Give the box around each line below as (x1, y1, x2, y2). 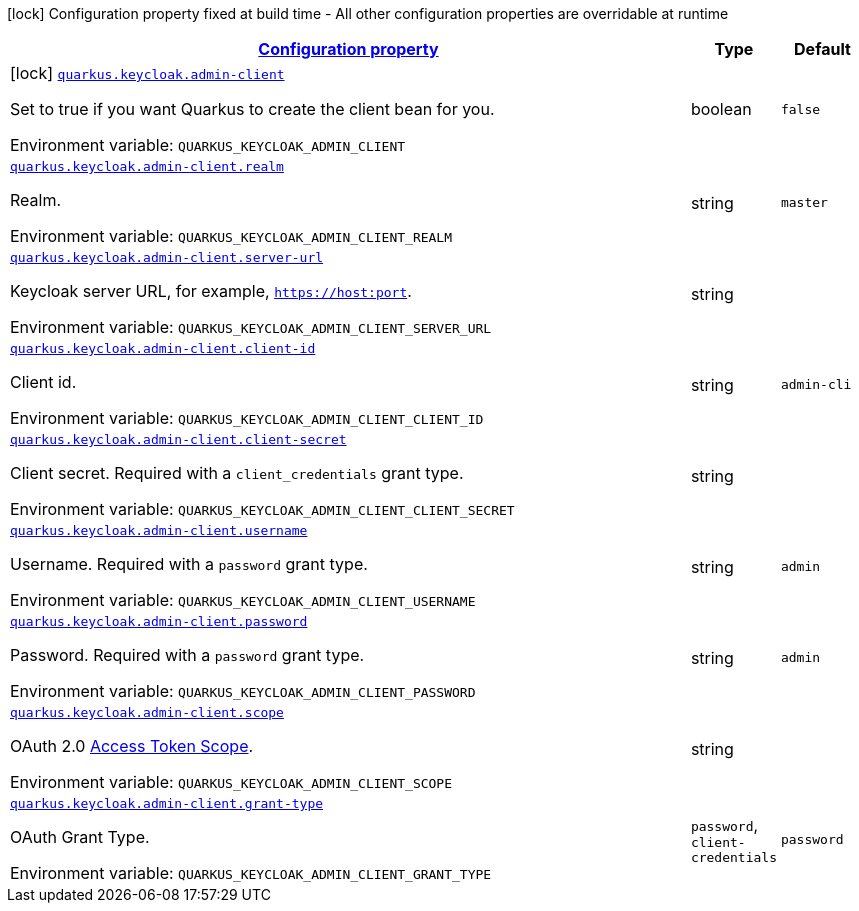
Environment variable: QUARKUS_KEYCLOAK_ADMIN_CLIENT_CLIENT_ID (10, 408, 484, 428)
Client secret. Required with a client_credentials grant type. (10, 463, 464, 483)
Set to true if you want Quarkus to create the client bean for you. (10, 99, 495, 119)
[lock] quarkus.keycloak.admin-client (10, 63, 285, 83)
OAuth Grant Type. (10, 827, 150, 847)
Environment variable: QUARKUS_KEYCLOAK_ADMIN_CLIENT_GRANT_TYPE (10, 863, 492, 883)
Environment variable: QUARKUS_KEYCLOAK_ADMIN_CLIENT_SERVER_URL (10, 317, 492, 337)
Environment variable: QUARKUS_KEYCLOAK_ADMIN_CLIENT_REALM (10, 226, 453, 246)
